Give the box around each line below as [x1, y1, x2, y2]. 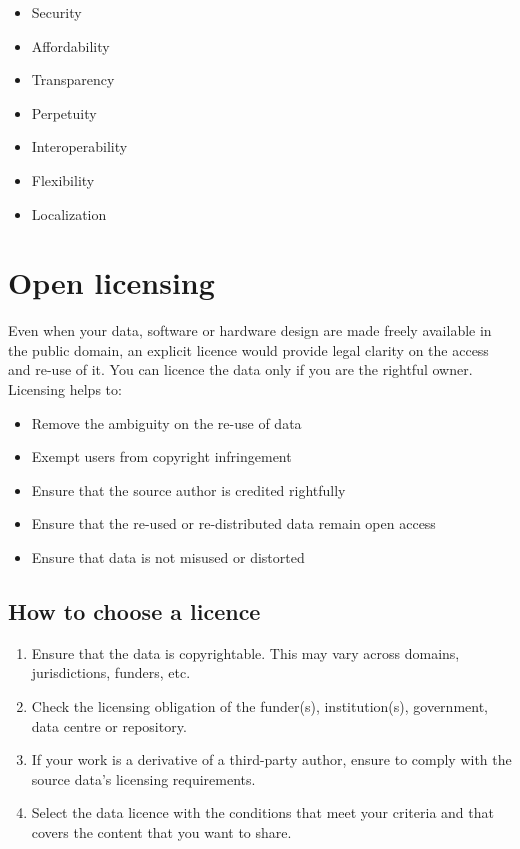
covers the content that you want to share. [31, 821, 292, 842]
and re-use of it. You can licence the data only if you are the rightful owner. [8, 359, 473, 380]
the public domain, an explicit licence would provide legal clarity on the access [8, 339, 489, 360]
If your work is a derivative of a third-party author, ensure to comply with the [31, 749, 512, 770]
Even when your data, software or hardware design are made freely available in [8, 320, 492, 341]
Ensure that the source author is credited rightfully [31, 479, 346, 500]
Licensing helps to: [8, 379, 122, 400]
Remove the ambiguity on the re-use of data [31, 412, 302, 433]
